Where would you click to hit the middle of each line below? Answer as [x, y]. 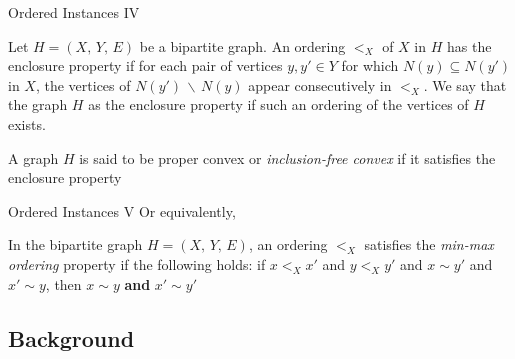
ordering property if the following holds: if [137, 263]
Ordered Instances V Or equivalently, [122, 210]
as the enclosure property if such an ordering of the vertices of [278, 104]
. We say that [465, 84]
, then [63, 283]
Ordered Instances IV [74, 12]
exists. [27, 123]
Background [71, 337]
